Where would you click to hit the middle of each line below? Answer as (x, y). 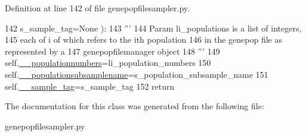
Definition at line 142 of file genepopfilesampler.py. (97, 8)
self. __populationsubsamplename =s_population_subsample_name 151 (137, 74)
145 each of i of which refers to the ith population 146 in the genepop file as (143, 39)
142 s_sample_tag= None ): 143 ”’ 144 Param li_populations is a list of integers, (153, 28)
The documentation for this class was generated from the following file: (135, 106)
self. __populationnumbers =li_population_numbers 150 (108, 63)
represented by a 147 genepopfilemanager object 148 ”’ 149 (112, 51)
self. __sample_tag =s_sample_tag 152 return (90, 86)
